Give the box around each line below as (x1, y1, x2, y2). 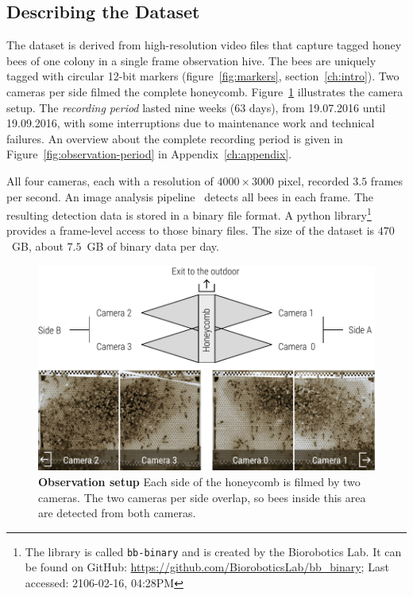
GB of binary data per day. (87, 237, 219, 254)
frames (370, 172, 403, 189)
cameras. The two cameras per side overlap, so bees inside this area (38, 489, 366, 505)
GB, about (11, 237, 64, 254)
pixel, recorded (277, 172, 349, 189)
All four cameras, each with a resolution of (6, 172, 214, 189)
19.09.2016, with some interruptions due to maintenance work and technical (6, 115, 375, 131)
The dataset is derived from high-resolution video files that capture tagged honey (6, 37, 402, 53)
